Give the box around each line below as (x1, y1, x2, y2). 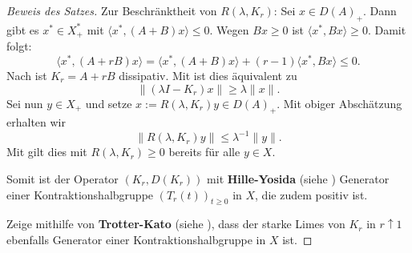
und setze (85, 94, 132, 111)
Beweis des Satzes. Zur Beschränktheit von (6, 2, 217, 18)
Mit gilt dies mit (6, 143, 87, 160)
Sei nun (6, 94, 43, 111)
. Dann (363, 2, 397, 18)
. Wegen (209, 21, 249, 38)
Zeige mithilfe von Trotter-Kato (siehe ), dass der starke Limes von (6, 215, 345, 232)
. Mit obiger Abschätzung (277, 94, 402, 111)
